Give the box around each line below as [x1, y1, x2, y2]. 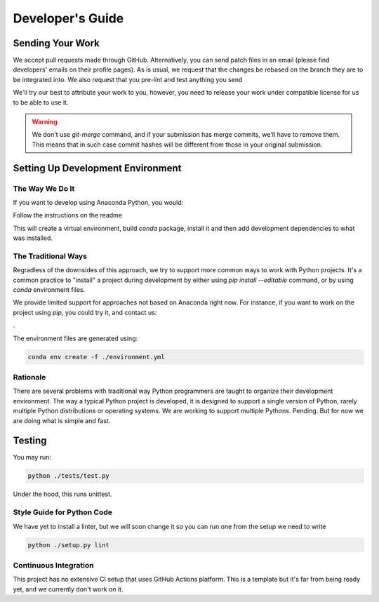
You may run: [13, 453, 52, 462]
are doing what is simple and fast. [13, 416, 111, 424]
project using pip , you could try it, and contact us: [13, 308, 157, 316]
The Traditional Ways [13, 251, 88, 261]
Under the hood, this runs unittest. [13, 490, 112, 498]
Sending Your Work [13, 37, 100, 49]
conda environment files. [13, 286, 86, 294]
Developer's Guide [13, 11, 124, 26]
